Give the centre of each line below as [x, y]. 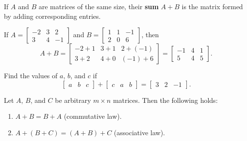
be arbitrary [73, 100]
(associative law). [140, 132]
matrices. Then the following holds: [165, 100]
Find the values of [31, 76]
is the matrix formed [212, 6]
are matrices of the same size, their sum [99, 6]
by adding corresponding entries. [52, 16]
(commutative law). [93, 116]
